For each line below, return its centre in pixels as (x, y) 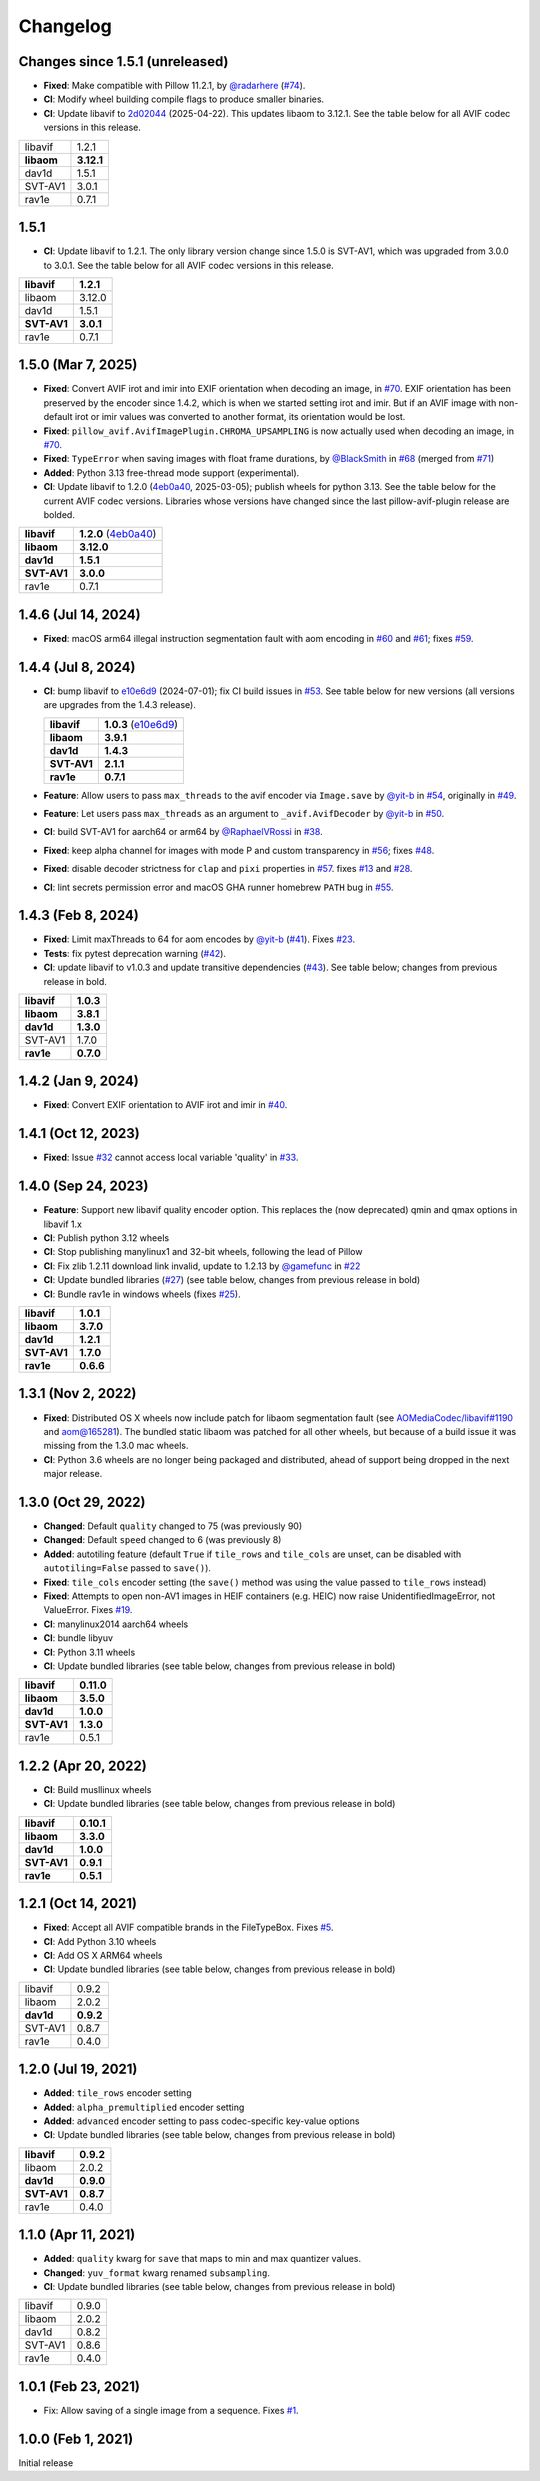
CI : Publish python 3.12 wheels (106, 1238)
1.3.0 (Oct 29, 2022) (82, 1501)
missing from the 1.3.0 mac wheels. (116, 1446)
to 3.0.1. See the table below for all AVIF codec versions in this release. (188, 265)
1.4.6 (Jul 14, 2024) (79, 614)
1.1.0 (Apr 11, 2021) (77, 2235)
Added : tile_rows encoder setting (117, 2093)
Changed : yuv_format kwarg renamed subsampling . (156, 2272)
